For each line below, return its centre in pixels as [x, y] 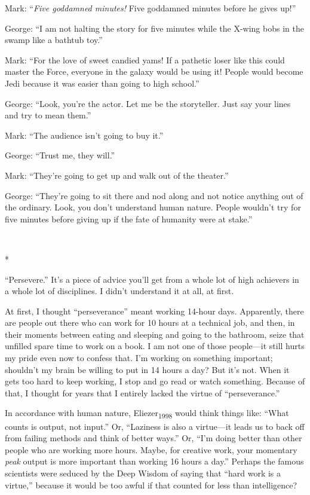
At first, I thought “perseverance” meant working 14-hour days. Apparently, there [154, 311]
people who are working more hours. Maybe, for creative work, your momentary [151, 449]
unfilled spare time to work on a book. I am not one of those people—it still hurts [155, 346]
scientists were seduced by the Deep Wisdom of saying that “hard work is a [143, 473]
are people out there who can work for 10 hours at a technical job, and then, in [150, 323]
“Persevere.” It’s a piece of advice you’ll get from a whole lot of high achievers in [152, 279]
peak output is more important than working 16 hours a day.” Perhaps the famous [154, 461]
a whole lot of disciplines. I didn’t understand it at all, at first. [119, 291]
